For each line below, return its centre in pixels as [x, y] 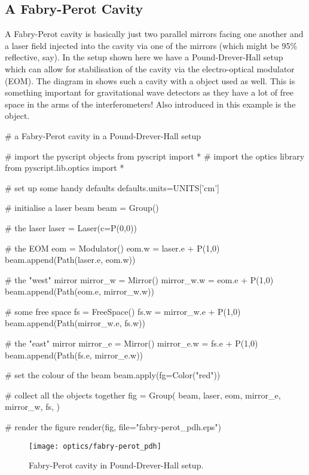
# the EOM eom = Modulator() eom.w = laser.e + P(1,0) [112, 248]
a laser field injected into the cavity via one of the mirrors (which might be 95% [151, 45]
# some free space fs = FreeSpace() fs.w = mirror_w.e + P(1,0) [123, 311]
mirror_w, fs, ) [32, 407]
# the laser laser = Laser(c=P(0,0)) [71, 227]
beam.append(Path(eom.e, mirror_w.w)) [80, 291]
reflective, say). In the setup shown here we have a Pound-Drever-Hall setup [144, 57]
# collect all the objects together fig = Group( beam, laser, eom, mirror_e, [143, 395]
